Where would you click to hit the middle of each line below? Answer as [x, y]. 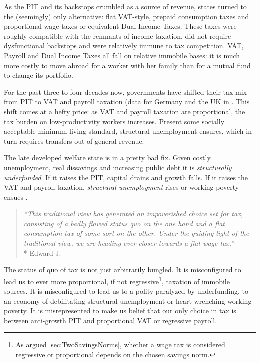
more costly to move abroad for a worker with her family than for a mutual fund [127, 65]
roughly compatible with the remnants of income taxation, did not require [118, 36]
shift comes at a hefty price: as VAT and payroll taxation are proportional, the [125, 111]
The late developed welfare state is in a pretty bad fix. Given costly [107, 158]
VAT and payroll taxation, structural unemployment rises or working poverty [122, 187]
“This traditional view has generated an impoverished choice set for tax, [133, 214]
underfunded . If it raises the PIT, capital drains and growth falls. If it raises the [126, 177]
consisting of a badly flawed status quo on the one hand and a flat [124, 223]
